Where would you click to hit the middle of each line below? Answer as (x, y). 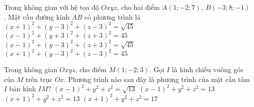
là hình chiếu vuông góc (208, 69)
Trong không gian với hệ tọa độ (51, 7)
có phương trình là (112, 16)
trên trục (39, 79)
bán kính (22, 89)
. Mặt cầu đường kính (37, 16)
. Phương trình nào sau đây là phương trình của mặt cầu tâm (157, 79)
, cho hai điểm (138, 7)
